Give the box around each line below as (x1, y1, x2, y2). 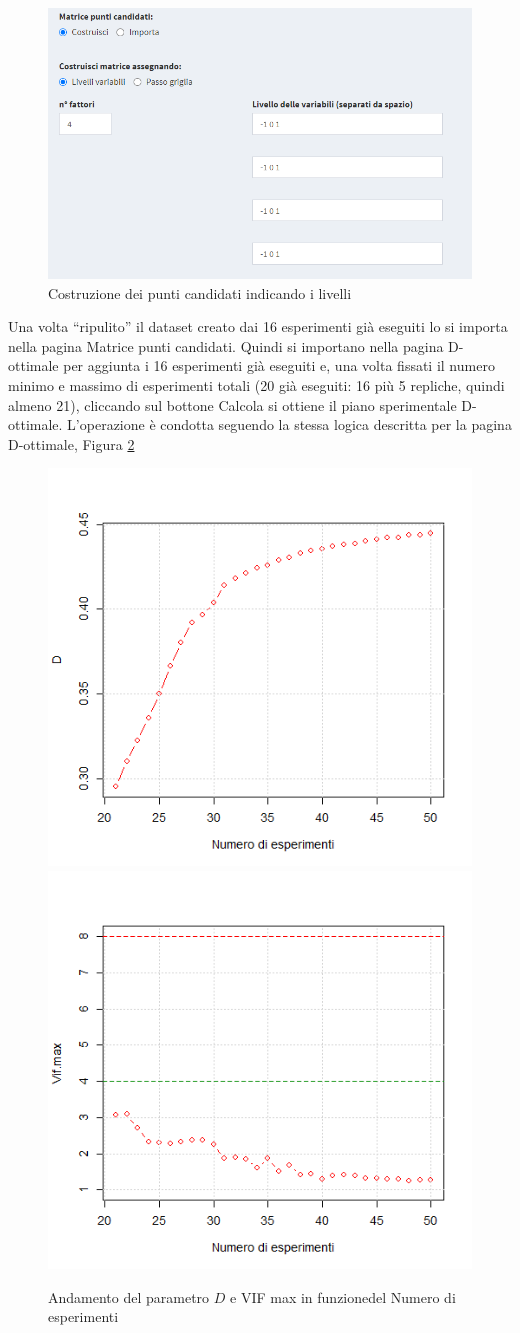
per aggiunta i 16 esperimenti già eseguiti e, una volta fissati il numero (63, 355, 495, 376)
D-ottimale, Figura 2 (8, 433, 135, 454)
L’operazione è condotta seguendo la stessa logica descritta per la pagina (67, 414, 512, 435)
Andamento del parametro (48, 1286, 210, 1307)
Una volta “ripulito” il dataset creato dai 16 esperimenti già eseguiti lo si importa (8, 316, 508, 337)
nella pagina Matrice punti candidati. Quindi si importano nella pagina (8, 335, 444, 356)
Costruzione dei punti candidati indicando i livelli (48, 282, 352, 303)
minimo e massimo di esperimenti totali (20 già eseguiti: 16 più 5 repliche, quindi (8, 375, 505, 396)
